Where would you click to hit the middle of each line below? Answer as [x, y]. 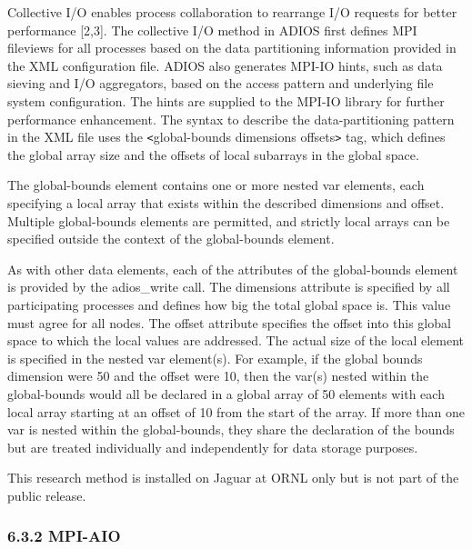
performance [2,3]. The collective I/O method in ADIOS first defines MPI [212, 30]
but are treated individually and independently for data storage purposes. [213, 447]
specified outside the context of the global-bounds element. [171, 239]
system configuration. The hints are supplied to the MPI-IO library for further [226, 100]
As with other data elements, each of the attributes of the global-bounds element [233, 269]
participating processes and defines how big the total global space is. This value [229, 304]
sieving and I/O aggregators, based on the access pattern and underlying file [221, 83]
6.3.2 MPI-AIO [64, 536]
